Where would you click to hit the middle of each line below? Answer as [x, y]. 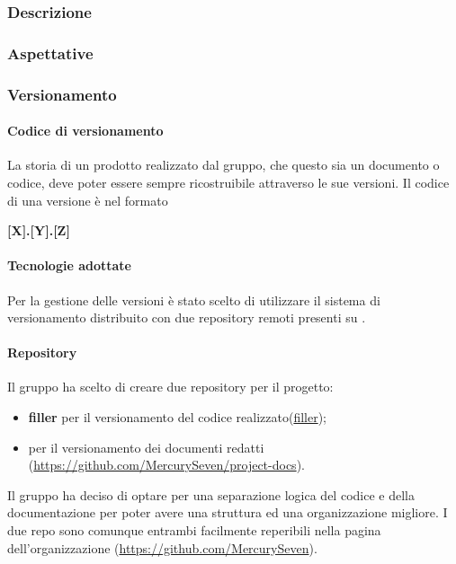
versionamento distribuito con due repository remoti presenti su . [187, 317]
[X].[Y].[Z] [39, 230]
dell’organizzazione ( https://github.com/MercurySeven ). [162, 547]
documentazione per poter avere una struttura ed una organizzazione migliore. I [228, 512]
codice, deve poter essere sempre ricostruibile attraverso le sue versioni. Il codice [228, 182]
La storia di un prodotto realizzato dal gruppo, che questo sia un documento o [224, 165]
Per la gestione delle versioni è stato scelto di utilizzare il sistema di [194, 300]
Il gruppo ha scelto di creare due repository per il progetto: [170, 387]
